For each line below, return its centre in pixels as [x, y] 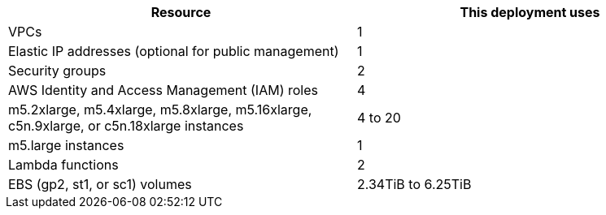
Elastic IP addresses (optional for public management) [174, 51]
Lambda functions [63, 165]
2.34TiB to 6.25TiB [414, 184]
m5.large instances [66, 145]
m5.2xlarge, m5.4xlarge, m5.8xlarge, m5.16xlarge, [160, 110]
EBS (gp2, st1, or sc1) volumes [100, 184]
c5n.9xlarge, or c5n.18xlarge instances [126, 126]
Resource [181, 12]
